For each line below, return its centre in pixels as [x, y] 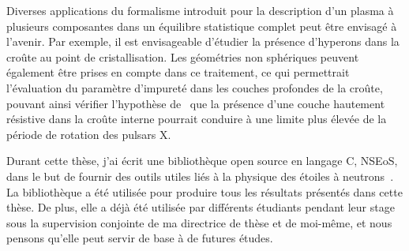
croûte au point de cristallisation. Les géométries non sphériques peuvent [183, 56]
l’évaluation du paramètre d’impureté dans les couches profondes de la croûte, [195, 87]
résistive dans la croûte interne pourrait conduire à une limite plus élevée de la [197, 119]
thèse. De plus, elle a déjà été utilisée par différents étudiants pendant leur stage [201, 207]
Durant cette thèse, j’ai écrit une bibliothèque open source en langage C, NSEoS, [202, 161]
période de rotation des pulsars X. [89, 134]
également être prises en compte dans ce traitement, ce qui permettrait [178, 72]
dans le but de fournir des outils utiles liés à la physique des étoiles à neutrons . [200, 176]
